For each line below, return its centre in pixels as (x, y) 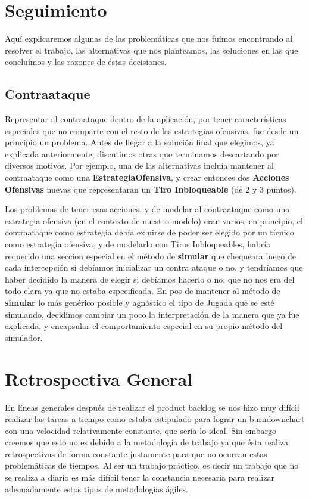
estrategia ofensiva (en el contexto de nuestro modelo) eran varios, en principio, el (154, 220)
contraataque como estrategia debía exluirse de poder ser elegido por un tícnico (149, 232)
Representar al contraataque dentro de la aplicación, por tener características (146, 119)
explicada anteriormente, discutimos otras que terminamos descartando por (142, 154)
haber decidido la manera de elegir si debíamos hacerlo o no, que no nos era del (150, 279)
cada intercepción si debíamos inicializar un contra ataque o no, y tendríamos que (154, 267)
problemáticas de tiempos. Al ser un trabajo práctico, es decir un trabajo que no (152, 465)
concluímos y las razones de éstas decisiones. (86, 62)
